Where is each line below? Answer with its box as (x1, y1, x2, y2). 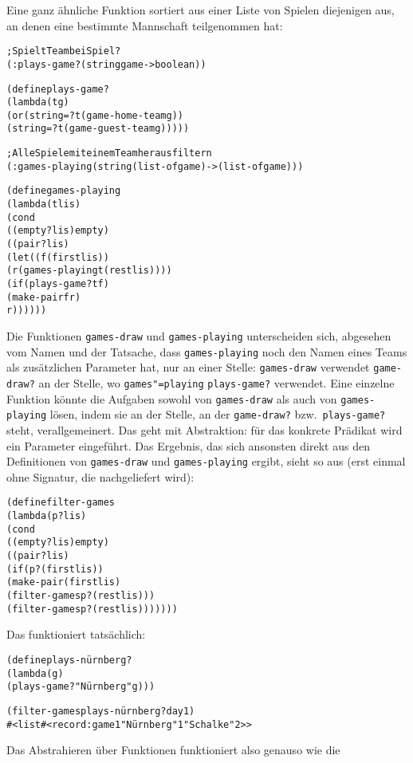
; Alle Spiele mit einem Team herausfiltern (6, 147, 212, 159)
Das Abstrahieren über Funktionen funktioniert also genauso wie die (6, 741, 340, 758)
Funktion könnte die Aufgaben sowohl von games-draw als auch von (6, 390, 337, 407)
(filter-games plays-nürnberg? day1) (6, 705, 195, 717)
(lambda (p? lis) (6, 510, 87, 522)
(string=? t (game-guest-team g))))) (6, 123, 190, 135)
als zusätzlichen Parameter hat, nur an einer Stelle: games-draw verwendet (6, 359, 370, 376)
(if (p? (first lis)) (6, 563, 104, 575)
